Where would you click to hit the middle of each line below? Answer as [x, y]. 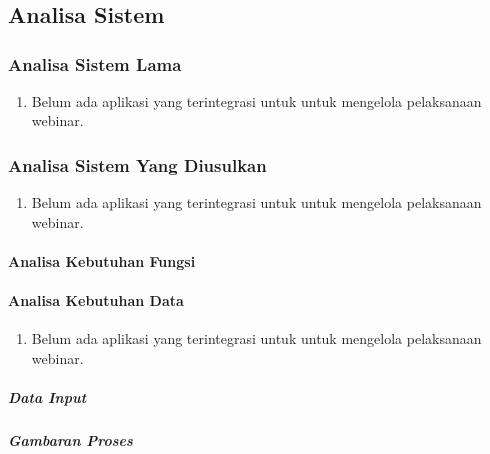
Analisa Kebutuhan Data [96, 300]
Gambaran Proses [70, 440]
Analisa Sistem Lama [95, 63]
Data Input [47, 397]
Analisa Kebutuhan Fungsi [102, 260]
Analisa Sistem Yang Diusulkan [137, 164]
